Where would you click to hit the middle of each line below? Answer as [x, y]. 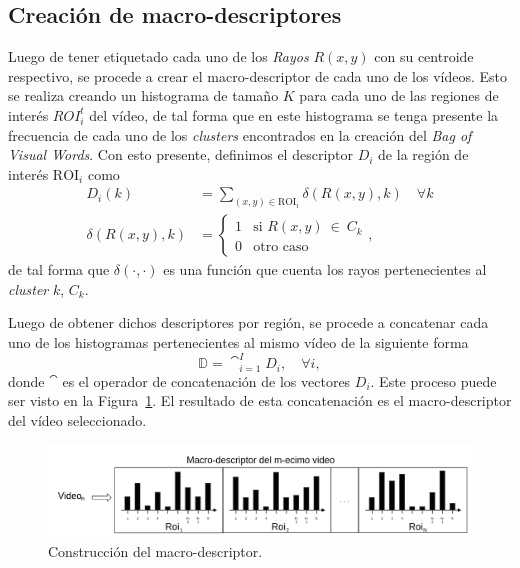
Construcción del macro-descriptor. [155, 551]
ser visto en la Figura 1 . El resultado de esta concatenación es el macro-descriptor [260, 400]
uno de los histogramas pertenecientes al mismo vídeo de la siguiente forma [238, 342]
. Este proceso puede [433, 380]
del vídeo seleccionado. [77, 419]
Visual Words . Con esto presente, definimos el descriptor [180, 154]
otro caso [281, 247]
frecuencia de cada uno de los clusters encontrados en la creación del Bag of [240, 134]
